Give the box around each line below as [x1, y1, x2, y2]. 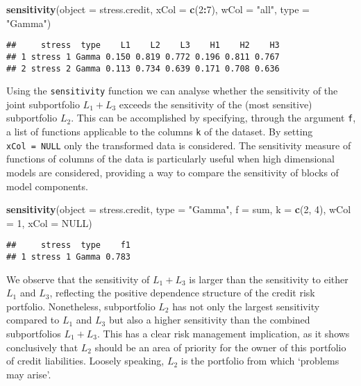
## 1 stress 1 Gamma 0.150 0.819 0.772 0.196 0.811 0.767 [6, 51, 280, 62]
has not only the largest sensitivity [172, 299, 320, 313]
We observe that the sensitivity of [6, 271, 150, 286]
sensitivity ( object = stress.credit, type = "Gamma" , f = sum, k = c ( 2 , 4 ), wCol [6, 202, 351, 217]
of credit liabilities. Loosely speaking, [6, 353, 165, 368]
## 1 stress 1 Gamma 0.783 [6, 252, 131, 262]
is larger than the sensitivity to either [189, 271, 349, 286]
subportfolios [6, 326, 61, 341]
